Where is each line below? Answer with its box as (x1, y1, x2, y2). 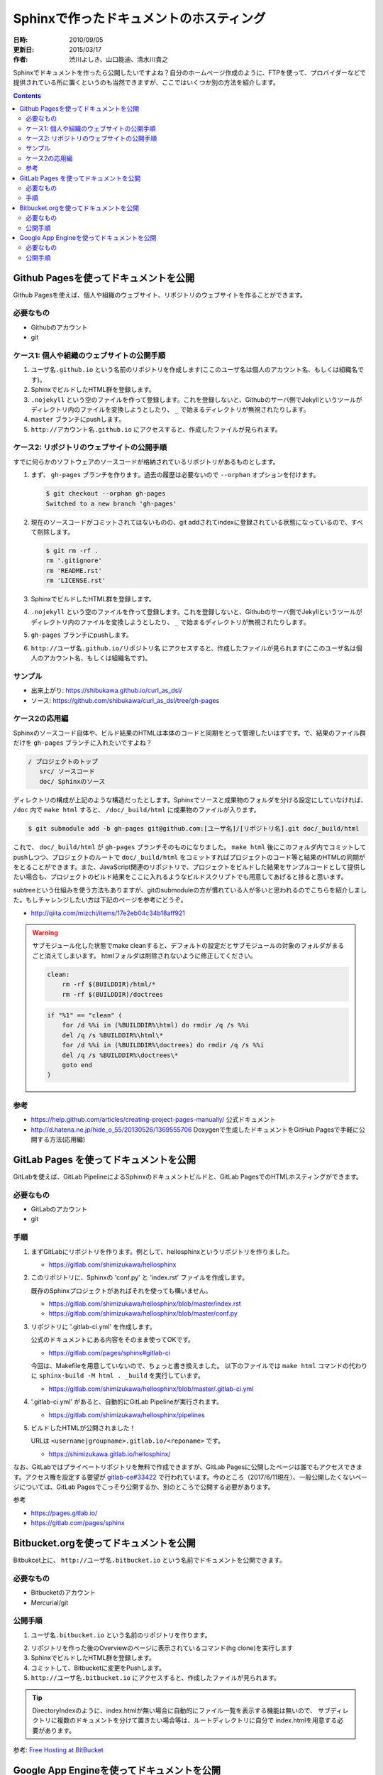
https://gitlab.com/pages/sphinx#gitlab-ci (48, 1348, 171, 1357)
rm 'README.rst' (45, 567, 103, 574)
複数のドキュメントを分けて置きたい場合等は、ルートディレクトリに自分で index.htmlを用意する (57, 1716, 338, 1725)
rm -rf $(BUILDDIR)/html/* (62, 981, 156, 988)
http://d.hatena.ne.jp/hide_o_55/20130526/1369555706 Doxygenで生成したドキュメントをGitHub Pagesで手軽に (30, 1125, 360, 1134)
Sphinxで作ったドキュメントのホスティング (13, 11, 266, 26)
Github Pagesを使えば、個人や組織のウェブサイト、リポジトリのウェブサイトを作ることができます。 (13, 290, 306, 299)
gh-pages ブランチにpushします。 (30, 630, 133, 639)
